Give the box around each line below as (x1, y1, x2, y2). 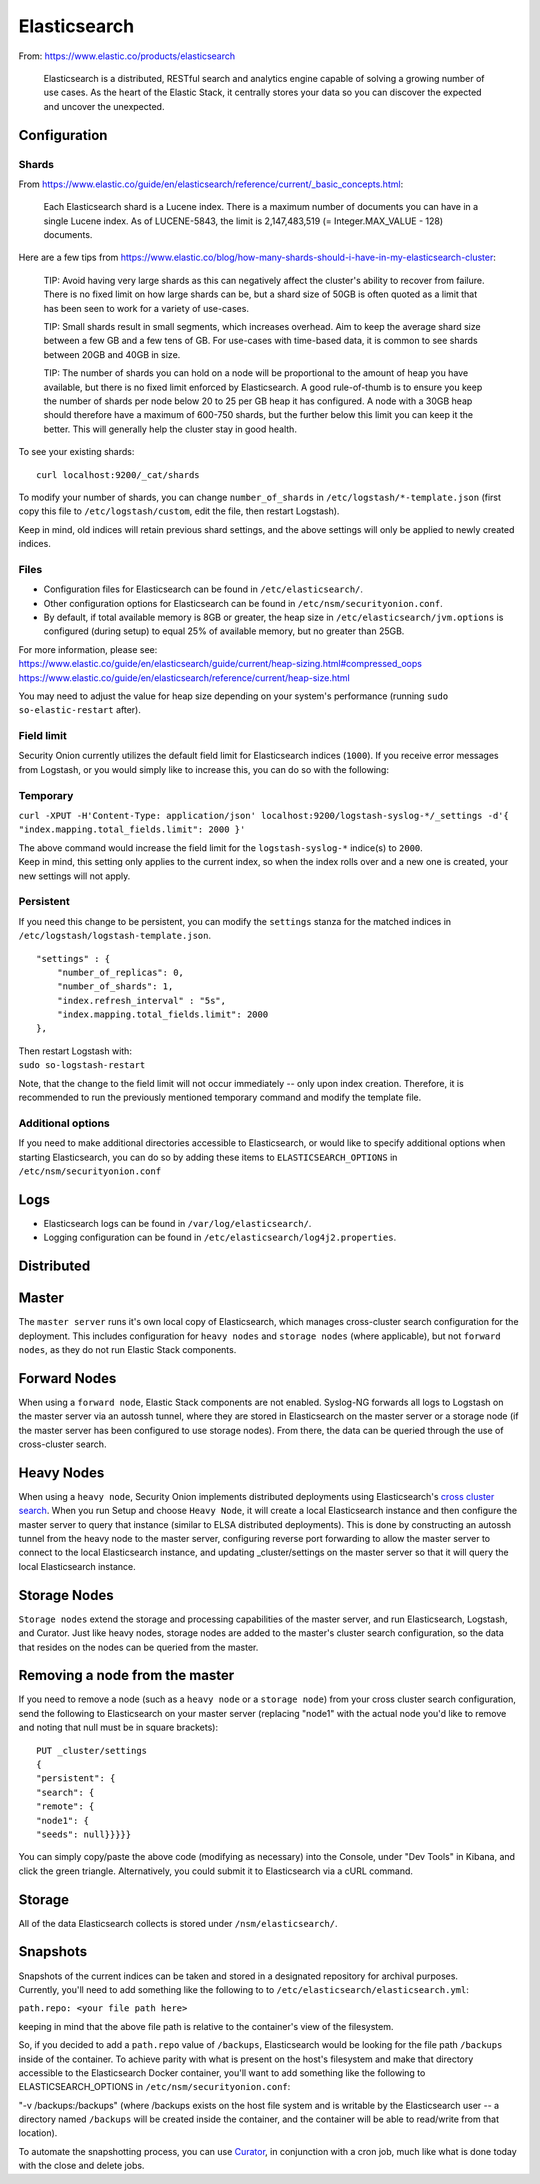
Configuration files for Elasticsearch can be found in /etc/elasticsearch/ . (43, 583, 364, 595)
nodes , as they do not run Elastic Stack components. (18, 1343, 237, 1355)
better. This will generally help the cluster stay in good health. (43, 423, 297, 435)
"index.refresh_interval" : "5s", (56, 995, 227, 1006)
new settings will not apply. (18, 870, 131, 882)
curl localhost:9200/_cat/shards (36, 469, 200, 480)
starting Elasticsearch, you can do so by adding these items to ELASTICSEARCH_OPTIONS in (18, 1151, 398, 1163)
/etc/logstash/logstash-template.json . (18, 930, 212, 942)
